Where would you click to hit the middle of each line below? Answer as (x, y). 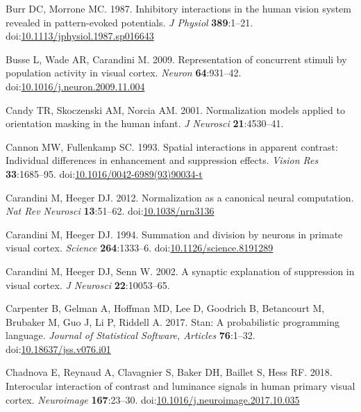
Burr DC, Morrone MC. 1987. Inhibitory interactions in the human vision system (178, 8)
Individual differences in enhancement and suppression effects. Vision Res (162, 160)
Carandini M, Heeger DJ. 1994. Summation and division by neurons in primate (174, 234)
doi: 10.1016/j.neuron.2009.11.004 (75, 86)
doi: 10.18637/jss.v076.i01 (58, 348)
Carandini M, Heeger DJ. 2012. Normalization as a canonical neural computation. (180, 197)
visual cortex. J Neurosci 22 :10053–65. (88, 285)
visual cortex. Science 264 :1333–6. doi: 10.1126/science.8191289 (140, 248)
